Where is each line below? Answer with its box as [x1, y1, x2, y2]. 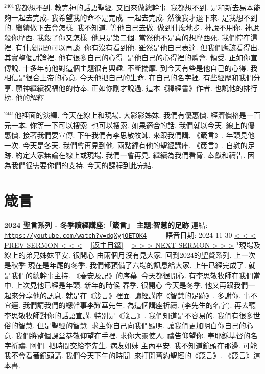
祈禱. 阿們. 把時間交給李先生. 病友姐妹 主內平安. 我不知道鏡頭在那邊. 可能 [11, 340, 257, 350]
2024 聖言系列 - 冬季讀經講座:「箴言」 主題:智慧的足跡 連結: [4, 219, 208, 230]
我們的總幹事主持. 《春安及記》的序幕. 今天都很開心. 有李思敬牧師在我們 [11, 269, 253, 280]
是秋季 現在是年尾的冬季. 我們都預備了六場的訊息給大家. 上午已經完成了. [4, 260, 246, 271]
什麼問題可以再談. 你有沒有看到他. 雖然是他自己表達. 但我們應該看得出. [22, 42, 260, 53]
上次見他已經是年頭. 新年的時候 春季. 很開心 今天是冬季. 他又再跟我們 [15, 280, 248, 290]
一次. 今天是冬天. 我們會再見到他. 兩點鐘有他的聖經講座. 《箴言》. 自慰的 [4, 139, 248, 150]
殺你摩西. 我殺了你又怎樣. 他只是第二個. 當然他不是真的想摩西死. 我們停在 [4, 32, 251, 43]
